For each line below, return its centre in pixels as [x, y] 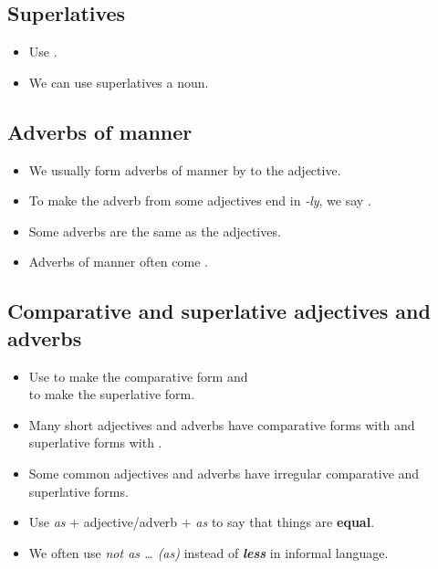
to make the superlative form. [112, 394]
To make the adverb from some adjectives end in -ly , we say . [200, 200]
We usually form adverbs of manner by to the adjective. [185, 169]
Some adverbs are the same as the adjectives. [155, 231]
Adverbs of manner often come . [118, 262]
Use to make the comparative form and [138, 376]
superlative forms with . [95, 443]
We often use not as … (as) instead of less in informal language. [209, 552]
